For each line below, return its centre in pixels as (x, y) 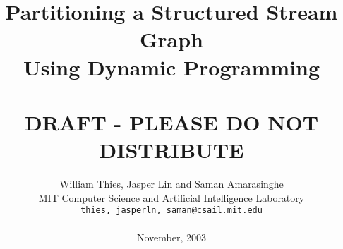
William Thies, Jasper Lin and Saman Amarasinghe (171, 184)
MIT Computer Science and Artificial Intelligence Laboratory (171, 197)
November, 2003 (171, 237)
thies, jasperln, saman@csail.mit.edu (171, 211)
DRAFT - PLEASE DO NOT (171, 122)
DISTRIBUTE (171, 150)
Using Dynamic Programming (171, 67)
